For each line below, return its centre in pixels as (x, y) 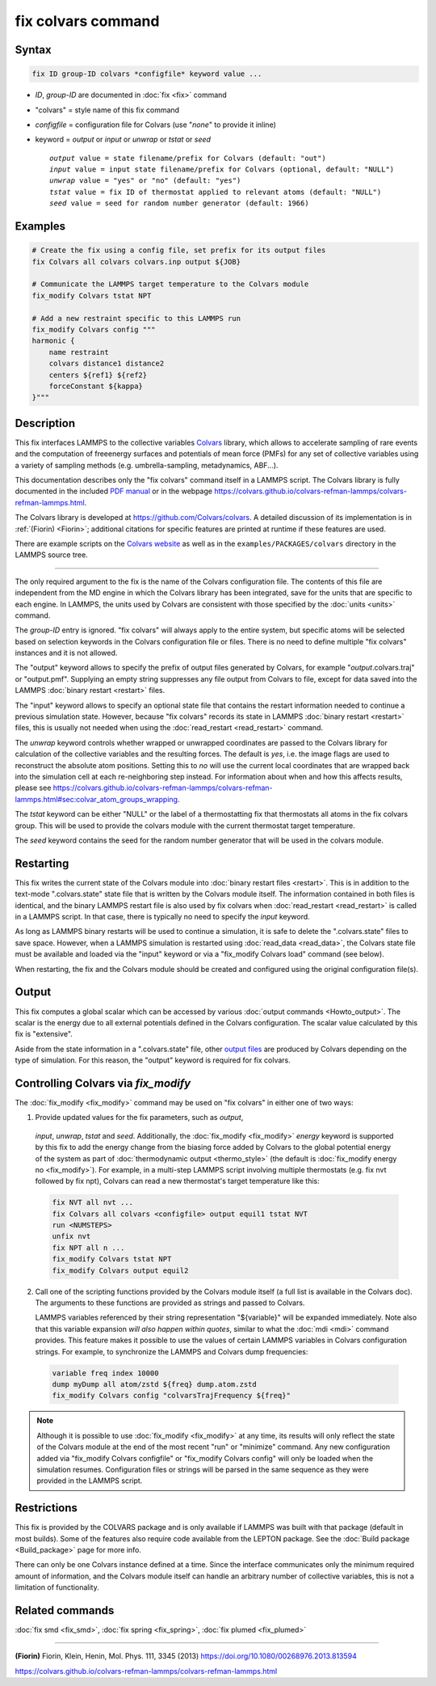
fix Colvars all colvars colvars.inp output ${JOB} (136, 262)
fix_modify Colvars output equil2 (120, 1270)
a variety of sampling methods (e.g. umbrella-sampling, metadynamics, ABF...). (147, 465)
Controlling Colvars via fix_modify (103, 1083)
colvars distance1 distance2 (107, 363)
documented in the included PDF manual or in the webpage (114, 491)
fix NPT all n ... (88, 1248)
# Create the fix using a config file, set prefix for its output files (179, 250)
